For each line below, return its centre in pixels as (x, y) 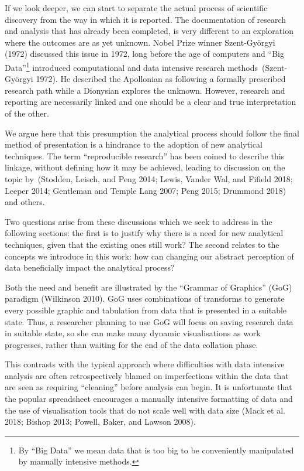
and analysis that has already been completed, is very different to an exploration (149, 31)
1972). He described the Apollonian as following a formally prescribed (161, 79)
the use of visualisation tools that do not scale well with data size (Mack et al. (145, 410)
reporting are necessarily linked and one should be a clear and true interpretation (151, 102)
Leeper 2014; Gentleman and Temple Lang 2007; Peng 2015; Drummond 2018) (146, 190)
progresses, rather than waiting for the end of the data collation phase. (132, 344)
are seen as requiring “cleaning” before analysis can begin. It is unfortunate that (148, 387)
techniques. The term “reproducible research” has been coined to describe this (145, 156)
